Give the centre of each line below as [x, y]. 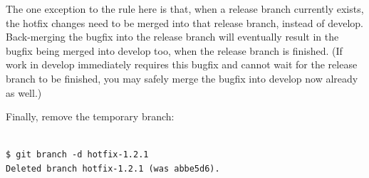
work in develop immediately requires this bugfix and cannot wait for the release [182, 64]
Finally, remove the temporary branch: [90, 116]
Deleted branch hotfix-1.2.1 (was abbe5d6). [113, 168]
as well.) [24, 92]
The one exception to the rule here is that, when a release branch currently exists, [185, 9]
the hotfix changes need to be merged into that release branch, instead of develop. [184, 22]
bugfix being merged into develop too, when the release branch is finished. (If [174, 50]
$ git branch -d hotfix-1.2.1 [77, 155]
